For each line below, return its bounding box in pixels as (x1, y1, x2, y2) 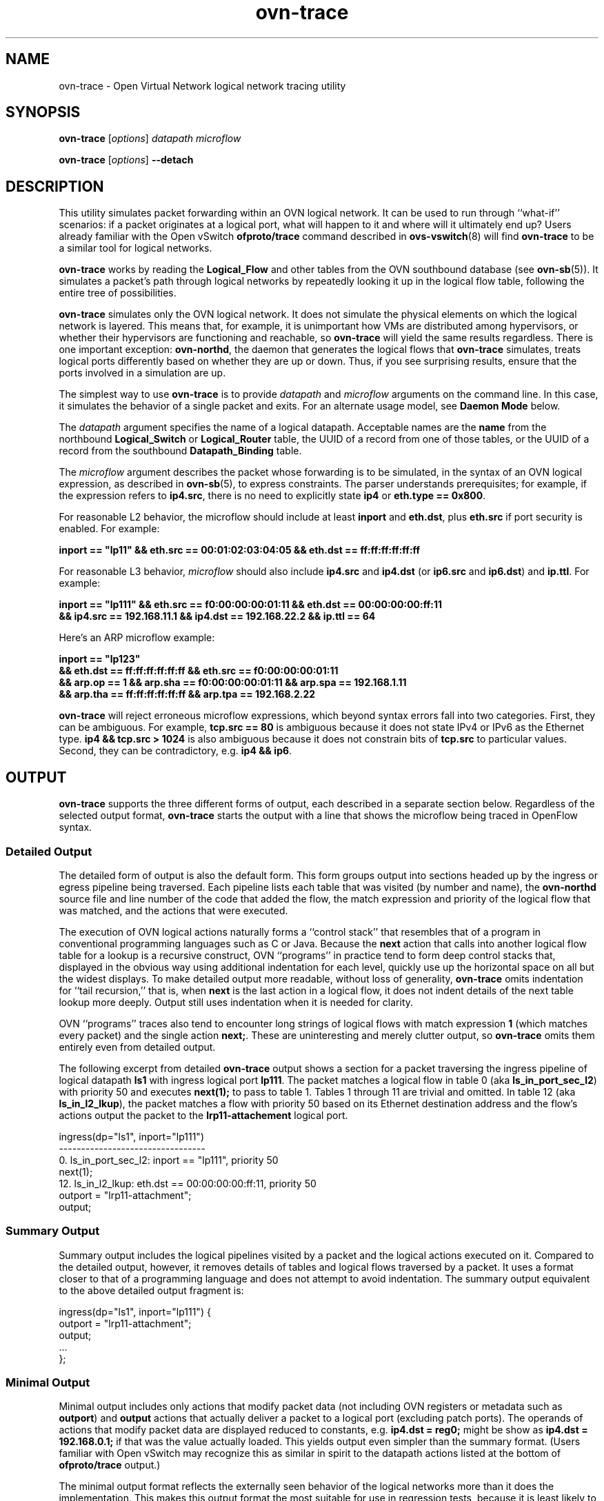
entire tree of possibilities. (59, 287, 177, 299)
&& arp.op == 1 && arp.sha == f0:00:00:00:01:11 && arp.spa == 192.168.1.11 (59, 676, 407, 689)
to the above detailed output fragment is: (59, 1284, 244, 1296)
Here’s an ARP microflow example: (59, 632, 215, 644)
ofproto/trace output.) (59, 1459, 161, 1471)
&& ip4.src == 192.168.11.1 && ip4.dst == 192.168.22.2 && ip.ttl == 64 (59, 610, 376, 623)
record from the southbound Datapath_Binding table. (59, 445, 302, 457)
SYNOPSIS (6, 103, 81, 121)
